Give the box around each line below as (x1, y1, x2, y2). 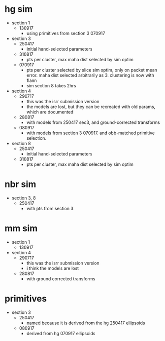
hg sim (4, 3, 33, 15)
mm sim (4, 223, 38, 234)
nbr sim (4, 179, 36, 190)
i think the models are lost (26, 265, 79, 271)
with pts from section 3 (26, 205, 73, 211)
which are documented (26, 109, 73, 114)
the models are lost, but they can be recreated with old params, (26, 104, 156, 110)
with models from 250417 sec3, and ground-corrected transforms (26, 119, 160, 125)
